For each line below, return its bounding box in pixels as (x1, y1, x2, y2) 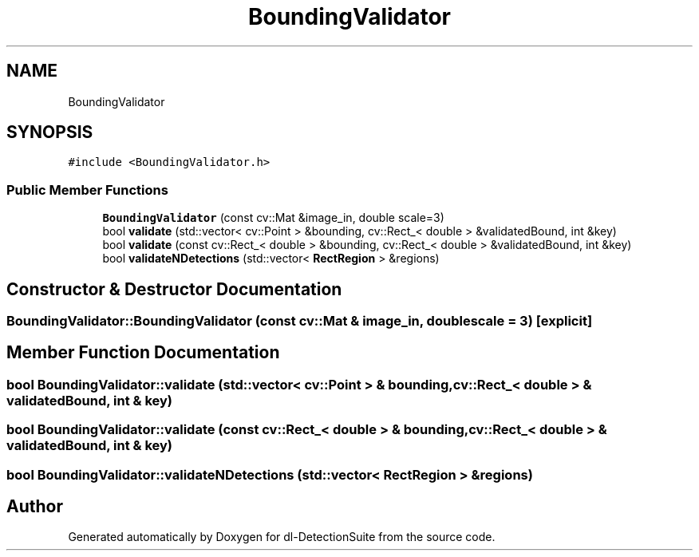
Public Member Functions (6, 181, 168, 198)
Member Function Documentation (6, 342, 280, 363)
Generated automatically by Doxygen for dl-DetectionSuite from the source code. (68, 530, 496, 544)
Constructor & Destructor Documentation (6, 278, 342, 299)
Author (6, 496, 63, 517)
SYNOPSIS (6, 122, 93, 143)
